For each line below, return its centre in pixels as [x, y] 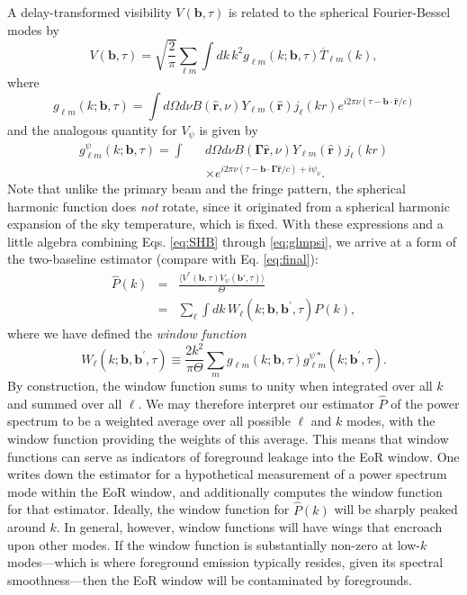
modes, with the [391, 421]
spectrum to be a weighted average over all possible [149, 421]
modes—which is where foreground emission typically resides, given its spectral [225, 562]
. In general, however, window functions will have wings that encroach [249, 527]
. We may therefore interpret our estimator [256, 403]
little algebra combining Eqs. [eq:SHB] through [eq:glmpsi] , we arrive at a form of [232, 241]
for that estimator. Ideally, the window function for [148, 509]
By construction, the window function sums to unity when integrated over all [220, 386]
